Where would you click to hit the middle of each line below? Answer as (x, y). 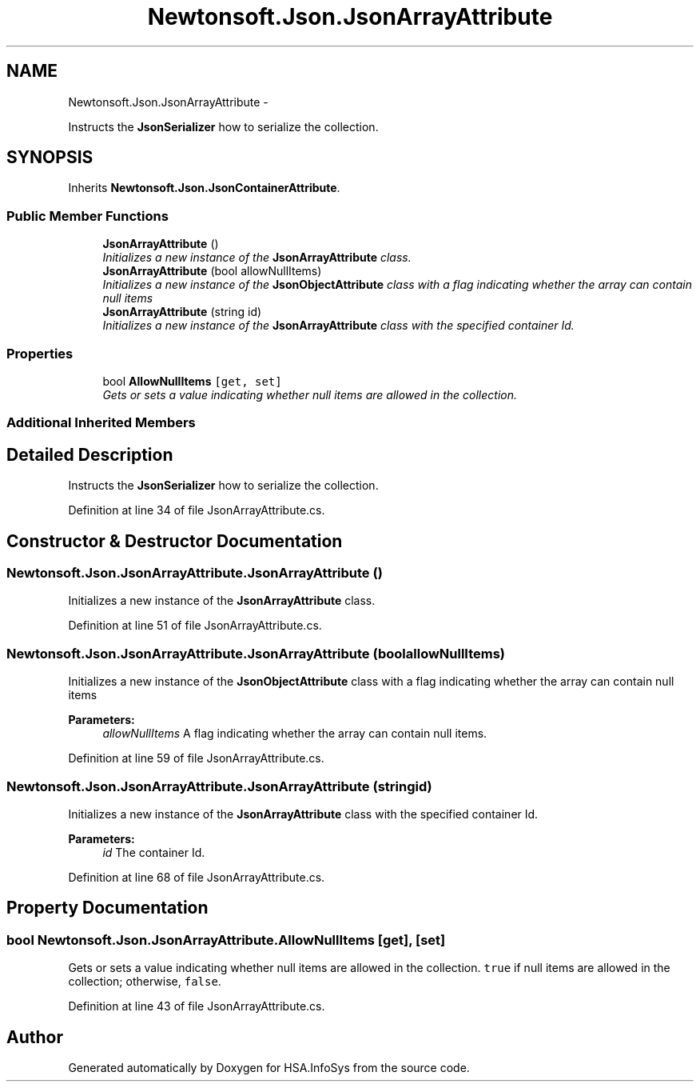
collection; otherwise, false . (145, 982)
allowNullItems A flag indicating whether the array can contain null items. (295, 734)
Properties (40, 353)
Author (35, 1037)
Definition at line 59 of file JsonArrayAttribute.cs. (196, 758)
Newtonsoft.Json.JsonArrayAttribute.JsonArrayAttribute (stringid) (219, 786)
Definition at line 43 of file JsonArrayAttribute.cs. (197, 1006)
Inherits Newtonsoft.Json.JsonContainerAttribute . (204, 188)
